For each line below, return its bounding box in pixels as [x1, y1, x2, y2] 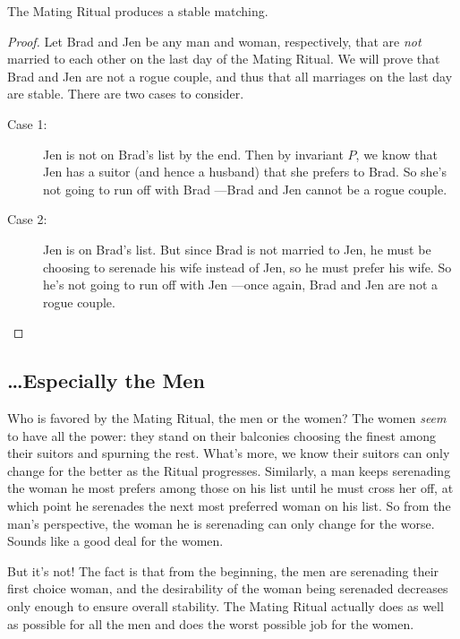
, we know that [355, 144, 438, 163]
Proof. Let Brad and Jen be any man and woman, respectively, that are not [7, 31, 422, 50]
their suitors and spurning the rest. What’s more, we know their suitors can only [7, 444, 450, 462]
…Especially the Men [7, 367, 205, 394]
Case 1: [7, 114, 47, 133]
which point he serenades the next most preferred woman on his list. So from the [7, 497, 451, 515]
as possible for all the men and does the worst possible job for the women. [7, 614, 414, 633]
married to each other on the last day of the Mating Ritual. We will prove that [7, 49, 440, 68]
